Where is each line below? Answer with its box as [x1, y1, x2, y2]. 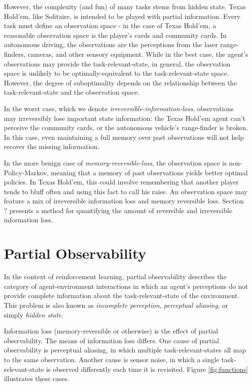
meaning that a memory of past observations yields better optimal [51, 167, 248, 177]
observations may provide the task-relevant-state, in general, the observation [4, 58, 231, 68]
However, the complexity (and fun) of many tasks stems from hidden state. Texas [4, 1, 246, 11]
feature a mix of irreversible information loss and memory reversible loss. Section [4, 196, 244, 206]
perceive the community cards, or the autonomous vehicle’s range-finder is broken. [4, 122, 248, 133]
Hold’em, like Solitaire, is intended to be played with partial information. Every [4, 11, 241, 21]
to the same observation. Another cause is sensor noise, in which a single [4, 354, 220, 364]
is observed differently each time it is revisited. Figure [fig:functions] [46, 364, 248, 374]
